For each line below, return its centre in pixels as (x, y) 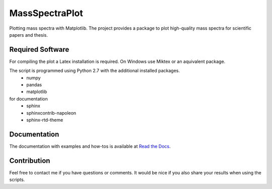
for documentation (28, 99)
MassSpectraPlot (46, 13)
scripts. (17, 180)
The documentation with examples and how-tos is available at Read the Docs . (90, 146)
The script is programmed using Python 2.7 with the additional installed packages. (95, 71)
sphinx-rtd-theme (45, 120)
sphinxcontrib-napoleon (51, 113)
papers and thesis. (28, 35)
